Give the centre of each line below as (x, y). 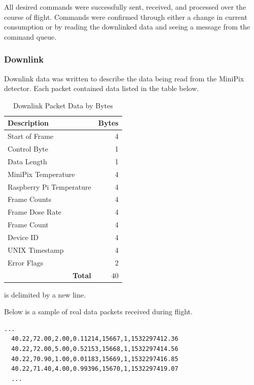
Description (28, 123)
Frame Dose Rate (35, 212)
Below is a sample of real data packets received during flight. (98, 312)
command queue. (30, 36)
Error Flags (26, 262)
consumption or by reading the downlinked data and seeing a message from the (127, 27)
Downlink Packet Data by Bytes (63, 105)
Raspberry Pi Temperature (49, 186)
